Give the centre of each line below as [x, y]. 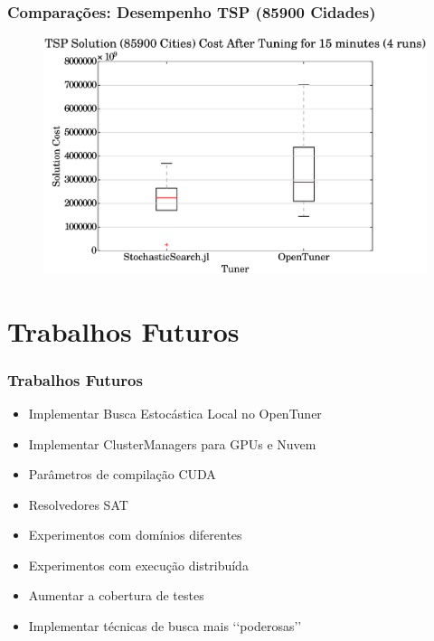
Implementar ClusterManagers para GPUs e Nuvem [172, 443]
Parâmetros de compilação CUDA [122, 474]
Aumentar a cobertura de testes [116, 595]
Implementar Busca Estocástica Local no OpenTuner [175, 413]
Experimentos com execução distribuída [138, 565]
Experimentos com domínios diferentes [135, 535]
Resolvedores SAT [78, 504]
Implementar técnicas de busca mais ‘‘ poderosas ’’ [165, 626]
